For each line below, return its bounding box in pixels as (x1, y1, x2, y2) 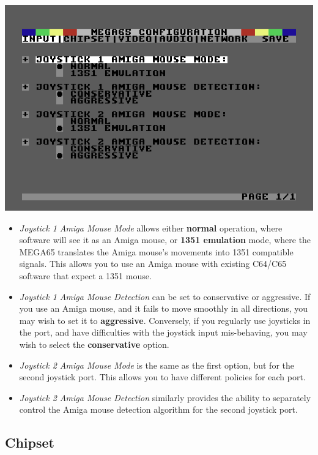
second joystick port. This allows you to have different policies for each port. (19, 370, 306, 383)
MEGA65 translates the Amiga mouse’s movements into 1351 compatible (19, 245, 294, 258)
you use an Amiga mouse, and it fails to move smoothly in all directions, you (19, 302, 308, 315)
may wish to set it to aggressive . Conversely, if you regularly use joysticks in (19, 314, 311, 326)
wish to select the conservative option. (19, 337, 169, 350)
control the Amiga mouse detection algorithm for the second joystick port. (19, 403, 298, 416)
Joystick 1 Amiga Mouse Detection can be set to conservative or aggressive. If (19, 290, 311, 303)
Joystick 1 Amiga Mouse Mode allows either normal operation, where (19, 221, 283, 234)
